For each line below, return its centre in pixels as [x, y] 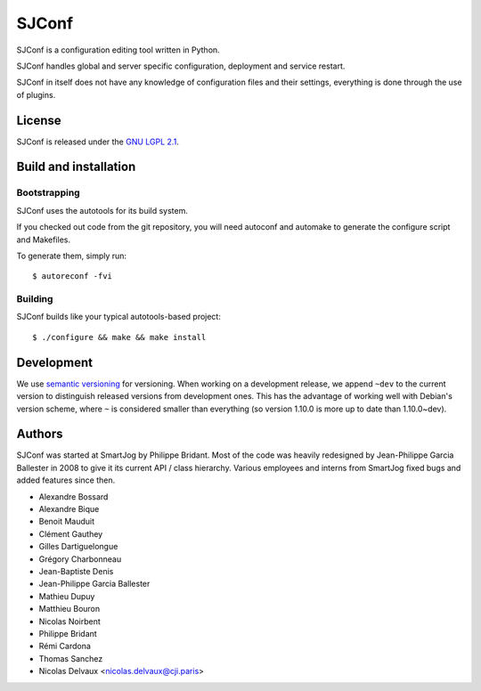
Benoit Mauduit [67, 522]
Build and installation [76, 167]
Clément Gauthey [71, 533]
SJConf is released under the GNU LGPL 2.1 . [98, 142]
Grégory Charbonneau [80, 559]
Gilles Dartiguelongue [78, 547]
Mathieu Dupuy [67, 596]
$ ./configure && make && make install [119, 337]
